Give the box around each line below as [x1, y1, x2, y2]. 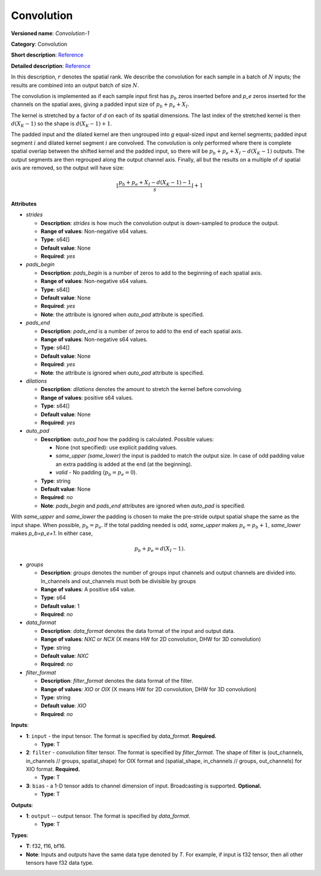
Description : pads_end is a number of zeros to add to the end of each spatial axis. [40, 327, 243, 335]
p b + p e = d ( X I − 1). [134, 546, 185, 553]
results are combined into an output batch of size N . [11, 81, 140, 89]
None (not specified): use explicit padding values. [55, 444, 178, 451]
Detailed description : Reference [11, 62, 91, 70]
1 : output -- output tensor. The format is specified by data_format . [26, 812, 191, 820]
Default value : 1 [40, 602, 80, 609]
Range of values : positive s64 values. [40, 394, 134, 401]
